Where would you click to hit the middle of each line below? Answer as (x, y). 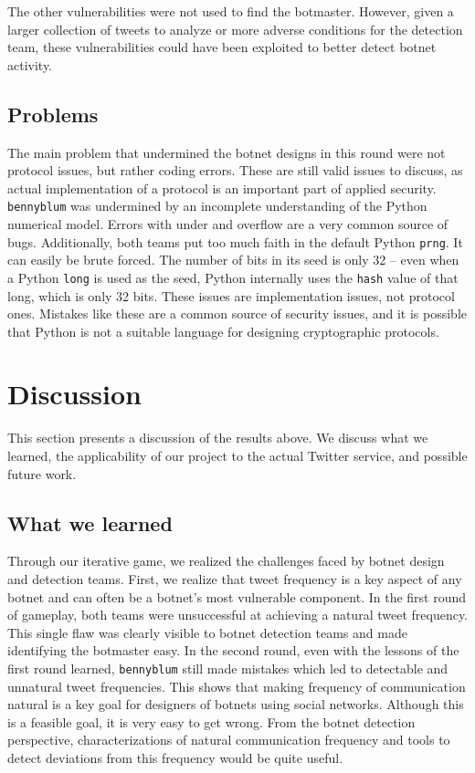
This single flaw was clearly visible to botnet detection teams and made (207, 632)
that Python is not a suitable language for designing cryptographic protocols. (223, 331)
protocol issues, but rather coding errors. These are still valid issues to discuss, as (235, 170)
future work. (42, 473)
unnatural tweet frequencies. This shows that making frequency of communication (237, 686)
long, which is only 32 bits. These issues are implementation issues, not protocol (231, 295)
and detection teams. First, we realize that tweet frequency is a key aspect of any (235, 579)
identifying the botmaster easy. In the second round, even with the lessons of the (233, 650)
